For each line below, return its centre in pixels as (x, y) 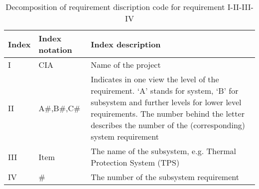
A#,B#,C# (60, 108)
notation (55, 50)
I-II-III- (240, 7)
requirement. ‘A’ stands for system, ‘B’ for (165, 91)
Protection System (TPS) (135, 162)
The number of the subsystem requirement (165, 177)
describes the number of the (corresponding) (168, 125)
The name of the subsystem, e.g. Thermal (164, 151)
